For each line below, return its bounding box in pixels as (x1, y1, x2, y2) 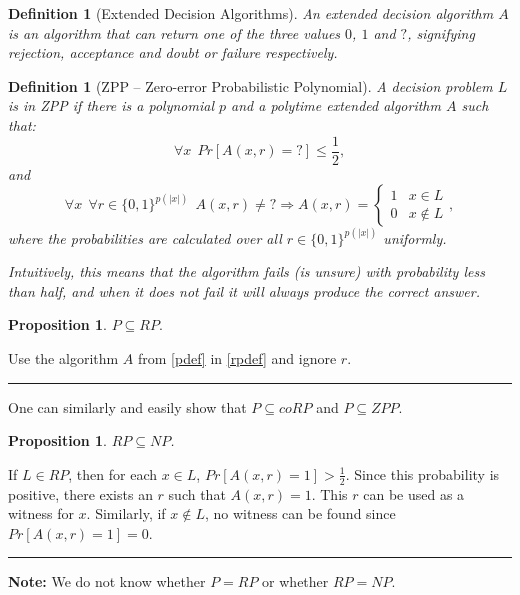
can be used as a (363, 483, 465, 504)
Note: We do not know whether (8, 571, 206, 592)
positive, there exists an (8, 483, 153, 504)
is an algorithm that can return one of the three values (8, 22, 341, 43)
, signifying (407, 22, 475, 43)
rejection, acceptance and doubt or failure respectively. (8, 42, 338, 63)
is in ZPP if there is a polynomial (8, 95, 214, 116)
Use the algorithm (8, 348, 119, 369)
